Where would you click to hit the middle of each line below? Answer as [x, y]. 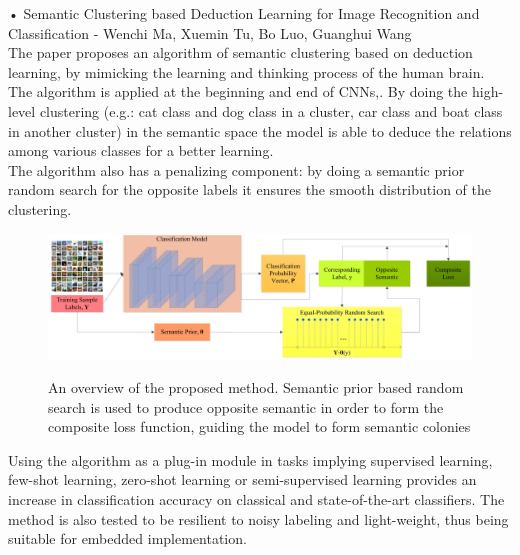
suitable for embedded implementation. [127, 538]
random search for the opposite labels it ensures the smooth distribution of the [249, 189]
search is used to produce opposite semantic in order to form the [246, 406]
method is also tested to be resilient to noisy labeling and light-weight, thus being [258, 518]
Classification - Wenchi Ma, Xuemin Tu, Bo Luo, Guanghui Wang [210, 32]
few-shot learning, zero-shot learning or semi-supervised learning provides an [242, 479]
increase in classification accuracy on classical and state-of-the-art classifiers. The [256, 498]
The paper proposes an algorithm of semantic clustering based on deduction [240, 52]
